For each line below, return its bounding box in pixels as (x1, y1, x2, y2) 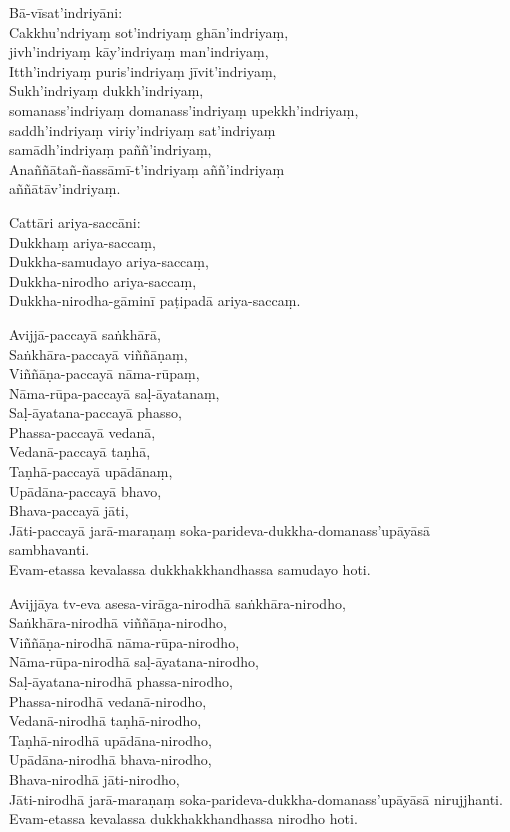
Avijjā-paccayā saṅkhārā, (9, 323, 161, 344)
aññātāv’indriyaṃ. (9, 178, 121, 199)
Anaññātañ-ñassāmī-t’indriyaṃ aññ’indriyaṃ (9, 158, 285, 179)
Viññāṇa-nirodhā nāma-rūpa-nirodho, (9, 631, 240, 652)
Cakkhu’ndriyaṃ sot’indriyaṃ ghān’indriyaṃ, (9, 21, 289, 42)
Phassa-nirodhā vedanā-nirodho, (9, 690, 207, 711)
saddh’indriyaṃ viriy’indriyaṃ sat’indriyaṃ (9, 119, 276, 140)
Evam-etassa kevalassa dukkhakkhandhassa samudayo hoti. (9, 559, 371, 580)
